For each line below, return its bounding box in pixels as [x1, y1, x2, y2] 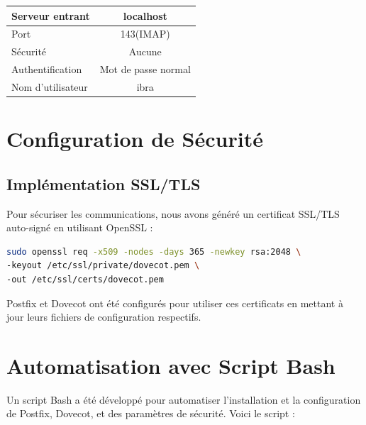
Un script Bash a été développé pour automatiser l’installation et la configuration [6, 392, 361, 407]
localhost [123, 8, 167, 23]
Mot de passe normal [99, 62, 191, 77]
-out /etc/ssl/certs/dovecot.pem [6, 274, 164, 285]
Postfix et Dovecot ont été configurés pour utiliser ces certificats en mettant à [6, 295, 343, 310]
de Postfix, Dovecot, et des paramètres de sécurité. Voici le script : [6, 406, 295, 421]
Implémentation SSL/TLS [6, 172, 201, 194]
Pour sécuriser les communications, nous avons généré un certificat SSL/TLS [6, 206, 340, 221]
